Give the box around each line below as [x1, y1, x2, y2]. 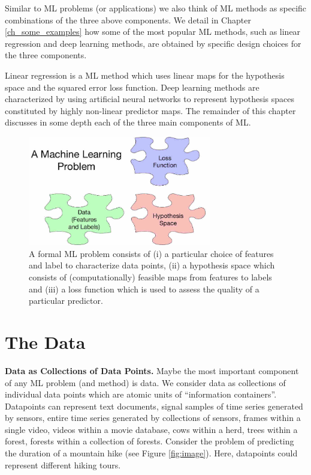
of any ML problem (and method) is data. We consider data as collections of [5, 376, 286, 389]
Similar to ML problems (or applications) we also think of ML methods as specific [5, 2, 307, 14]
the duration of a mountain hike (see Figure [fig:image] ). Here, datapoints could [5, 447, 298, 459]
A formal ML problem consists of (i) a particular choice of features [29, 247, 274, 259]
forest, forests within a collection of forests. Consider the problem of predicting [5, 435, 294, 447]
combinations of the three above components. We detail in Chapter [5, 13, 251, 26]
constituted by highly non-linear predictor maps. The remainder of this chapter [5, 104, 296, 116]
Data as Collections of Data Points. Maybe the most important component [5, 364, 299, 377]
